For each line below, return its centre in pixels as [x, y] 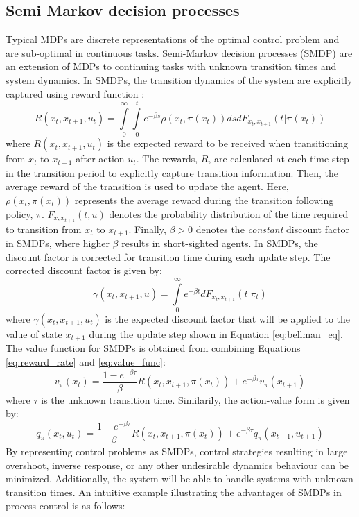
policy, [19, 213]
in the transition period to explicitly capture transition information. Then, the [172, 172]
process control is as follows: [65, 506]
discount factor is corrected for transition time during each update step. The [168, 256]
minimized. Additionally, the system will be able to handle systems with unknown [179, 478]
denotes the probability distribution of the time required [229, 213]
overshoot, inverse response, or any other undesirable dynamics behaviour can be [177, 465]
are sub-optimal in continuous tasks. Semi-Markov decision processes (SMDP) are [179, 52]
